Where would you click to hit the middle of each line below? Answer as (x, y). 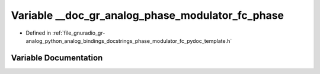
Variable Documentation (57, 58)
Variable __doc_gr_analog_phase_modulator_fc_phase (148, 15)
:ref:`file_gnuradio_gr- (79, 33)
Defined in (39, 33)
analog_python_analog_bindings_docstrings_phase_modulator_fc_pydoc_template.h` (129, 41)
